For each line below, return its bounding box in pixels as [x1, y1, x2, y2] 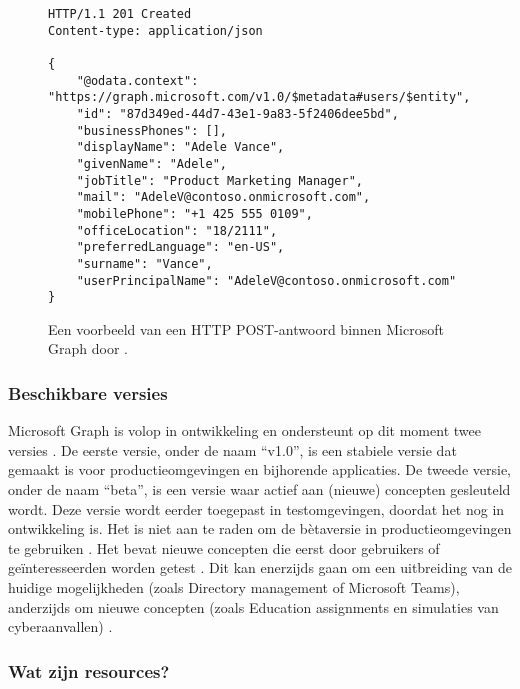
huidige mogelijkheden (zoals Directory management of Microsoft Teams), [8, 576, 460, 597]
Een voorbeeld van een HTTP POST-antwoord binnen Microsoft [48, 318, 444, 339]
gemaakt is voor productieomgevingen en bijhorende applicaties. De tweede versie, [8, 459, 512, 480]
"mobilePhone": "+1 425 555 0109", [76, 206, 313, 221]
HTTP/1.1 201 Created [48, 7, 192, 21]
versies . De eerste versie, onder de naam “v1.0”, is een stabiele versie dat [8, 439, 457, 460]
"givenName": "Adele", [76, 156, 227, 171]
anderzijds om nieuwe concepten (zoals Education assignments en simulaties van [8, 596, 499, 617]
